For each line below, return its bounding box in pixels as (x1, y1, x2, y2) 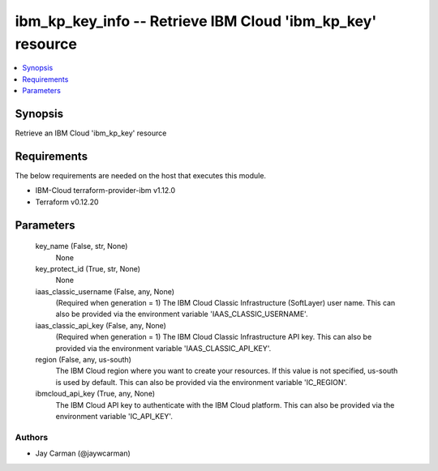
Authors (15, 431, 49, 443)
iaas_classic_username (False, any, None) (35, 286, 174, 296)
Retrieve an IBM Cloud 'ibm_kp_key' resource (15, 128, 167, 138)
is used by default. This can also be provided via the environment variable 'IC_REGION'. (55, 377, 348, 387)
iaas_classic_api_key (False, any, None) (35, 320, 166, 330)
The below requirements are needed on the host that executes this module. (15, 170, 267, 180)
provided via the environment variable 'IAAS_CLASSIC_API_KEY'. (55, 343, 272, 353)
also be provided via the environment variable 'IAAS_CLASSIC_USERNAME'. (55, 309, 308, 319)
